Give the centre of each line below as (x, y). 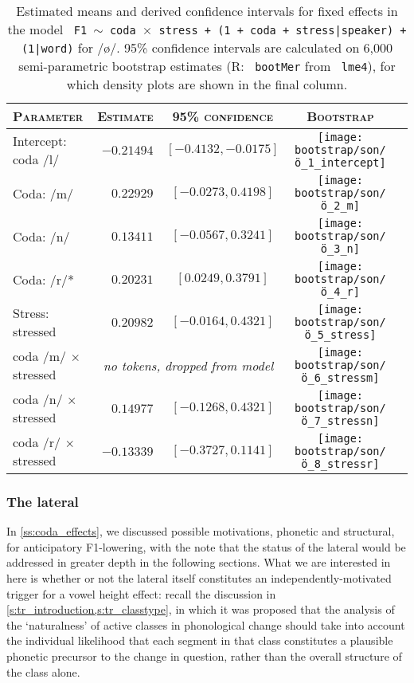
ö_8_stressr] (340, 464)
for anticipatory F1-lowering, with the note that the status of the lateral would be (206, 546)
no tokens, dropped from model (188, 365)
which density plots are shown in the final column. (207, 84)
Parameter (48, 116)
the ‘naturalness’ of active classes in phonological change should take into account (206, 624)
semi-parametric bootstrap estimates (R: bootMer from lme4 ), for (207, 66)
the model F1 (47, 29)
